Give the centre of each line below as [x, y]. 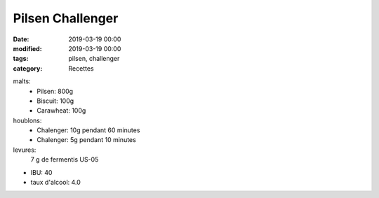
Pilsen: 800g [55, 91]
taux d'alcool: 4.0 [55, 183]
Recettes [81, 68]
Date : [21, 39]
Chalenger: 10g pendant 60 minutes [88, 130]
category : [28, 68]
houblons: [27, 120]
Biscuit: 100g [55, 101]
